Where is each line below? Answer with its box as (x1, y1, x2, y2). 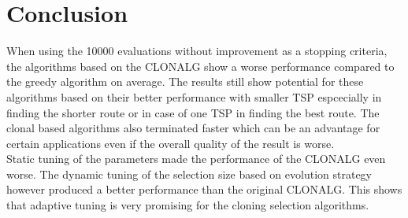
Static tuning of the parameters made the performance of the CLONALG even (6, 150, 386, 167)
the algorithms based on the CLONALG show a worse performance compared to (6, 57, 395, 74)
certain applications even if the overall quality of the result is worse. (6, 135, 335, 151)
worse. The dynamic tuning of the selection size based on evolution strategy (6, 165, 372, 182)
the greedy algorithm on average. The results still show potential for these (6, 73, 364, 90)
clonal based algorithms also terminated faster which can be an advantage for (6, 120, 380, 136)
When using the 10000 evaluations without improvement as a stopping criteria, (6, 42, 388, 59)
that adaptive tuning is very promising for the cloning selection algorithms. (6, 197, 369, 213)
